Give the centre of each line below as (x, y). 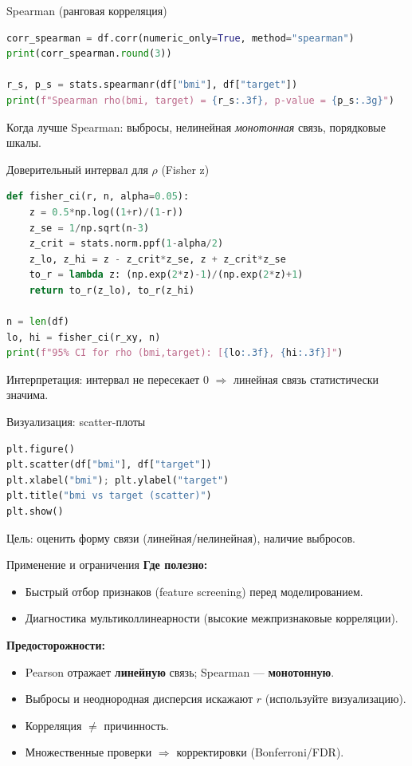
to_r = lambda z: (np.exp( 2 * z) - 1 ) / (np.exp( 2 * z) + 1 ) (166, 275)
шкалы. (24, 142)
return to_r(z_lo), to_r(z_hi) (112, 290)
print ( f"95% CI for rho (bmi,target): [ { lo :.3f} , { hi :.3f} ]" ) (175, 353)
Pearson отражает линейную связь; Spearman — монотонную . (180, 671)
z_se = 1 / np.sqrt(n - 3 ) (89, 228)
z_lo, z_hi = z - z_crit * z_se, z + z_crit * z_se (157, 259)
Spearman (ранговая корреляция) (87, 10)
